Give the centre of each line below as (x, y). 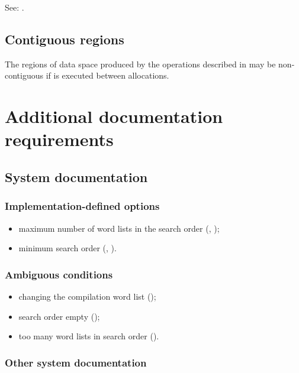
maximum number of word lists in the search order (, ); (119, 228)
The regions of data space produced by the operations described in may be (140, 64)
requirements (59, 139)
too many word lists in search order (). (89, 336)
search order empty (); (59, 316)
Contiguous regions (65, 39)
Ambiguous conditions (59, 274)
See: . (15, 7)
